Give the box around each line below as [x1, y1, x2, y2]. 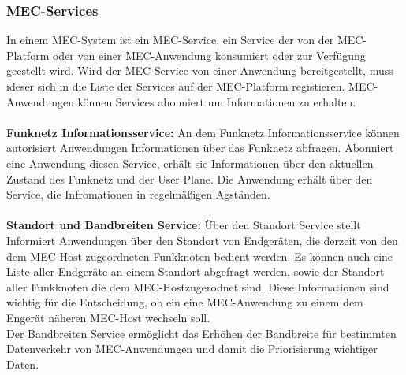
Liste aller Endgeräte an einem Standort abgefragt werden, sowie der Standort [6, 263, 385, 280]
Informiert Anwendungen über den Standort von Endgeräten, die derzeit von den [6, 232, 398, 248]
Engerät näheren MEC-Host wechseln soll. [6, 309, 210, 325]
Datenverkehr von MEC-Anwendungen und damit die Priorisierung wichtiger [6, 340, 378, 357]
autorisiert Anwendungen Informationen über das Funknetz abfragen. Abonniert [6, 139, 394, 156]
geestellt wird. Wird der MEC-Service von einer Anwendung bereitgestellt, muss [6, 62, 393, 79]
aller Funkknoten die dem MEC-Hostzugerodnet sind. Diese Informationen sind [6, 278, 389, 295]
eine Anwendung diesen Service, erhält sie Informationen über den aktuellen [6, 154, 374, 171]
